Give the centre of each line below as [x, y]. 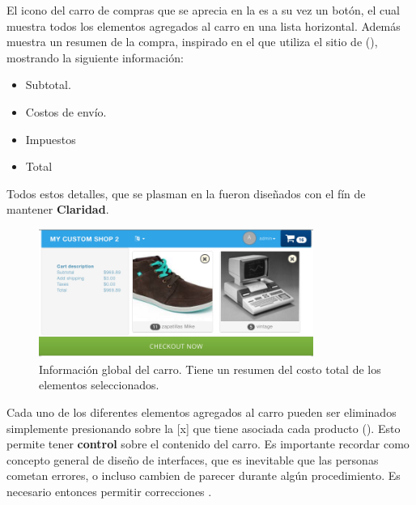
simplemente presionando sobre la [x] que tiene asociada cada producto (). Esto [204, 428]
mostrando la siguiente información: [95, 57]
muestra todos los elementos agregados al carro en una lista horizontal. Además [204, 25]
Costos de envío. [66, 111]
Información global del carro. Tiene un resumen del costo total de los [210, 369]
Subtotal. [48, 85]
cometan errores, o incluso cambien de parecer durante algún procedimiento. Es [204, 475]
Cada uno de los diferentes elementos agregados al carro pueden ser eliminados [202, 412]
